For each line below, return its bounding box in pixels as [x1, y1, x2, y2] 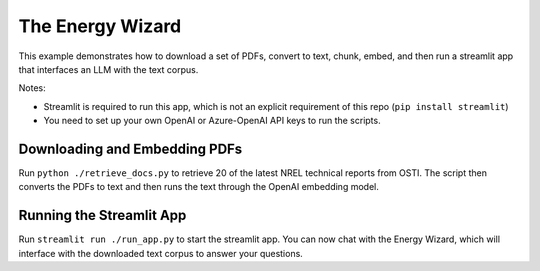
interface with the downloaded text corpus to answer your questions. [18, 247, 304, 259]
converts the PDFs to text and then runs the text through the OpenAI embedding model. [18, 181, 379, 193]
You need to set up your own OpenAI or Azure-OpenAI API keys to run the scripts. [43, 115, 381, 127]
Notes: [18, 82, 46, 94]
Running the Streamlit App [18, 207, 187, 224]
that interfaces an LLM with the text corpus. [18, 63, 199, 75]
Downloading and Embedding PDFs [18, 140, 243, 157]
